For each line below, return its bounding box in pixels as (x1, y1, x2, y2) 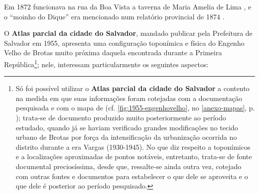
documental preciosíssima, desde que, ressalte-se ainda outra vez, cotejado (15, 161, 242, 171)
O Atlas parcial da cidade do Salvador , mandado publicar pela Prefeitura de (4, 28, 253, 38)
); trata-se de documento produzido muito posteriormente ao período (15, 112, 226, 122)
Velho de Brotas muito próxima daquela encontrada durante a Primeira (4, 47, 222, 58)
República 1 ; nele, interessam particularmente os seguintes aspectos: (4, 57, 209, 69)
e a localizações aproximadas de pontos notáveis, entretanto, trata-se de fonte (15, 151, 252, 162)
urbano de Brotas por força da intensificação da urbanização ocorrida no (15, 132, 237, 142)
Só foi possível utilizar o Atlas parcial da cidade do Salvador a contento (15, 83, 250, 94)
